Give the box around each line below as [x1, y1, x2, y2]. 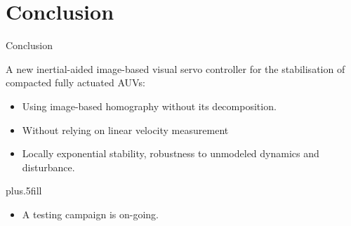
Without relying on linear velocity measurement [22, 122, 229, 137]
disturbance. [22, 159, 75, 174]
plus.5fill [6, 183, 42, 198]
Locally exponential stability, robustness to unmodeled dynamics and [22, 146, 319, 161]
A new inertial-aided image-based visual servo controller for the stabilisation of [6, 61, 345, 76]
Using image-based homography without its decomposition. [22, 98, 277, 113]
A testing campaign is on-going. [22, 206, 159, 221]
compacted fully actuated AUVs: [6, 75, 145, 90]
